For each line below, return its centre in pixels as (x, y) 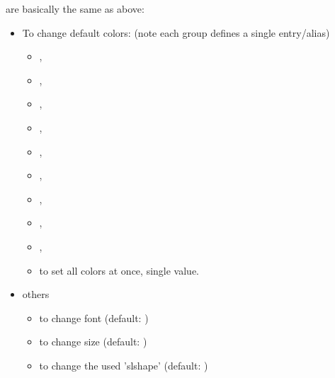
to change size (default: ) (93, 342)
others (36, 294)
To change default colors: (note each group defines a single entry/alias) (176, 32)
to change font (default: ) (94, 317)
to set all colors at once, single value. (119, 270)
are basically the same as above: (75, 8)
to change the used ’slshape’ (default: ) (124, 365)
